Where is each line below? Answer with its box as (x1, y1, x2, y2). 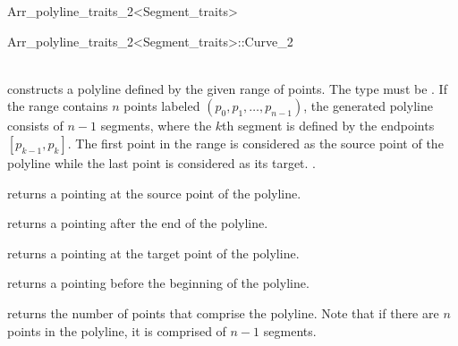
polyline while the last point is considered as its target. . (7, 153, 317, 172)
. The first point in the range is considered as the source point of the (67, 133, 444, 152)
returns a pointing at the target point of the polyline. (7, 243, 300, 262)
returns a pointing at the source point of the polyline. (7, 183, 301, 202)
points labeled (123, 97, 200, 115)
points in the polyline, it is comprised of (7, 321, 226, 340)
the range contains (7, 97, 108, 115)
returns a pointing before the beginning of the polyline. (7, 274, 310, 292)
